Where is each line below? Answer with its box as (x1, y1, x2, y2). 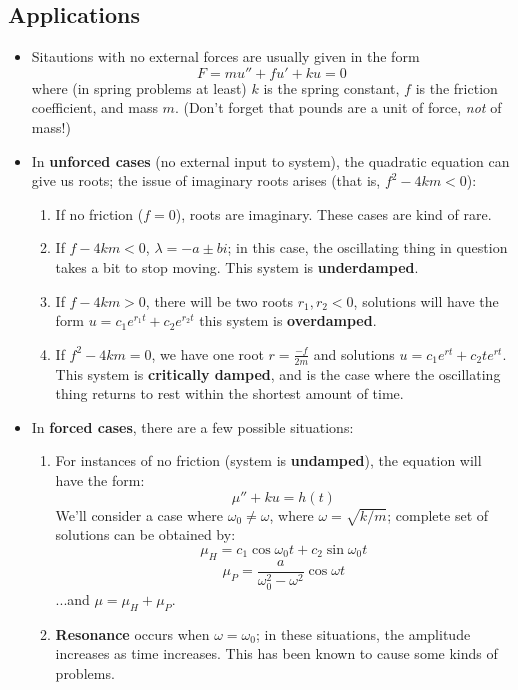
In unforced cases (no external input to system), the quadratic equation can (31, 150, 510, 171)
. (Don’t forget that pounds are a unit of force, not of (174, 97, 502, 118)
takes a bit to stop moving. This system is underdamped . (55, 256, 419, 277)
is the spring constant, (263, 77, 400, 98)
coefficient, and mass (31, 97, 158, 118)
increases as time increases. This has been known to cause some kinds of (55, 643, 498, 664)
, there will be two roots (145, 290, 293, 311)
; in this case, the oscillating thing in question (227, 237, 508, 258)
